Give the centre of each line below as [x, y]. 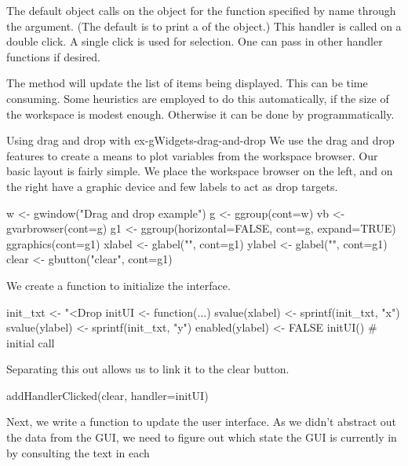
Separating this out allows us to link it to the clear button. [148, 369]
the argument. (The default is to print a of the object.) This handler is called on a [204, 26]
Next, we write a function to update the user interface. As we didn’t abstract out [201, 422]
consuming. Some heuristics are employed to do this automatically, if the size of [198, 98]
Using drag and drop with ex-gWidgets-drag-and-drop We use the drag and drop [200, 140]
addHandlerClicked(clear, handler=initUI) [107, 395]
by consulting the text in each [78, 452]
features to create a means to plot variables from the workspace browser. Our [192, 155]
